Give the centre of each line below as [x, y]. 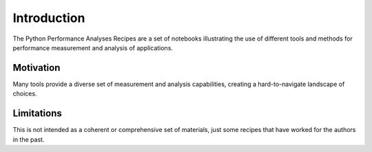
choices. [25, 94]
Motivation [37, 68]
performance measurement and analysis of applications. [93, 47]
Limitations [37, 113]
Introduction [49, 18]
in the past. [29, 139]
